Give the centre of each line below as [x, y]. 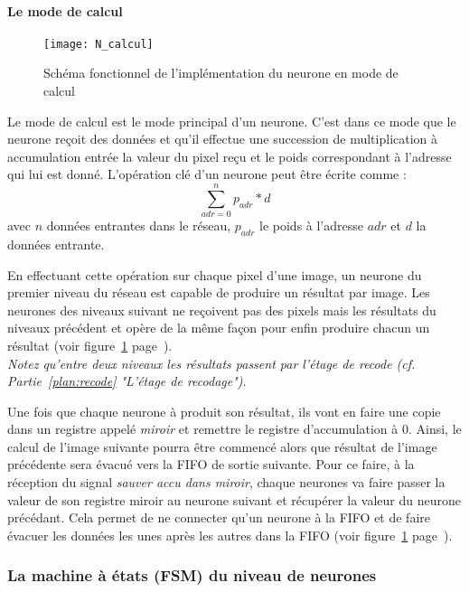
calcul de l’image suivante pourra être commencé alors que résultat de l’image [222, 446]
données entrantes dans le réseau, [139, 226]
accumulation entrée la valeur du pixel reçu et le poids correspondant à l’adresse [230, 156]
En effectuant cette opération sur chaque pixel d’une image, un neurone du [215, 274]
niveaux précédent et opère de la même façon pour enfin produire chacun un [219, 328]
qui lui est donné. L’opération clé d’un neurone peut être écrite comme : [207, 174]
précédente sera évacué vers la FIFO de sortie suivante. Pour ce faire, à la [211, 464]
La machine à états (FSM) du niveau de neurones [192, 575]
